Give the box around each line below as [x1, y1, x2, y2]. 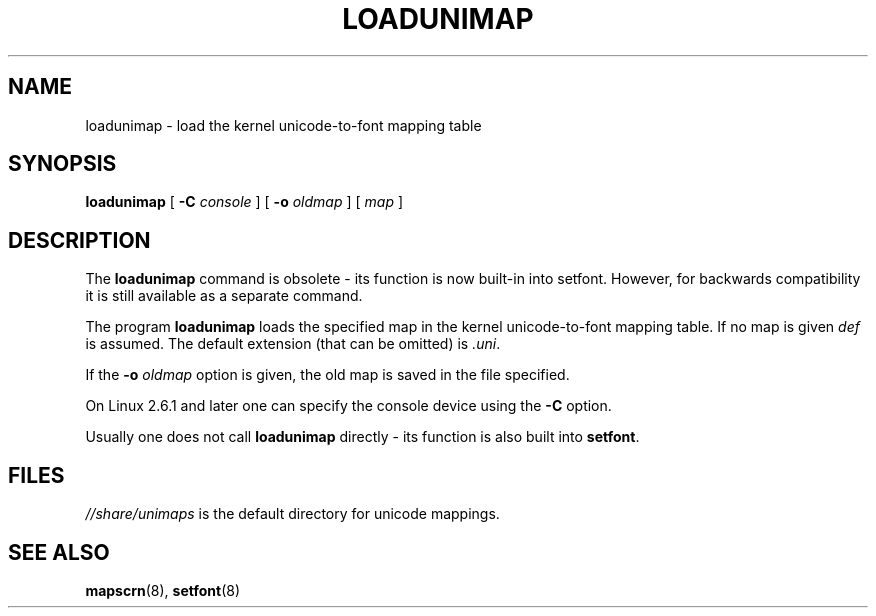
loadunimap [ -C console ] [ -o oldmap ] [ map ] [85, 193, 404, 211]
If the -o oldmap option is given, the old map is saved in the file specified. [85, 366, 570, 384]
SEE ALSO [8, 539, 110, 565]
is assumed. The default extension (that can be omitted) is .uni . [85, 335, 501, 353]
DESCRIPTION [8, 227, 151, 253]
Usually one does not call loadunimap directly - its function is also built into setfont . [85, 428, 640, 446]
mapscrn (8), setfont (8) [85, 581, 241, 599]
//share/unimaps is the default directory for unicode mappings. [85, 505, 500, 523]
